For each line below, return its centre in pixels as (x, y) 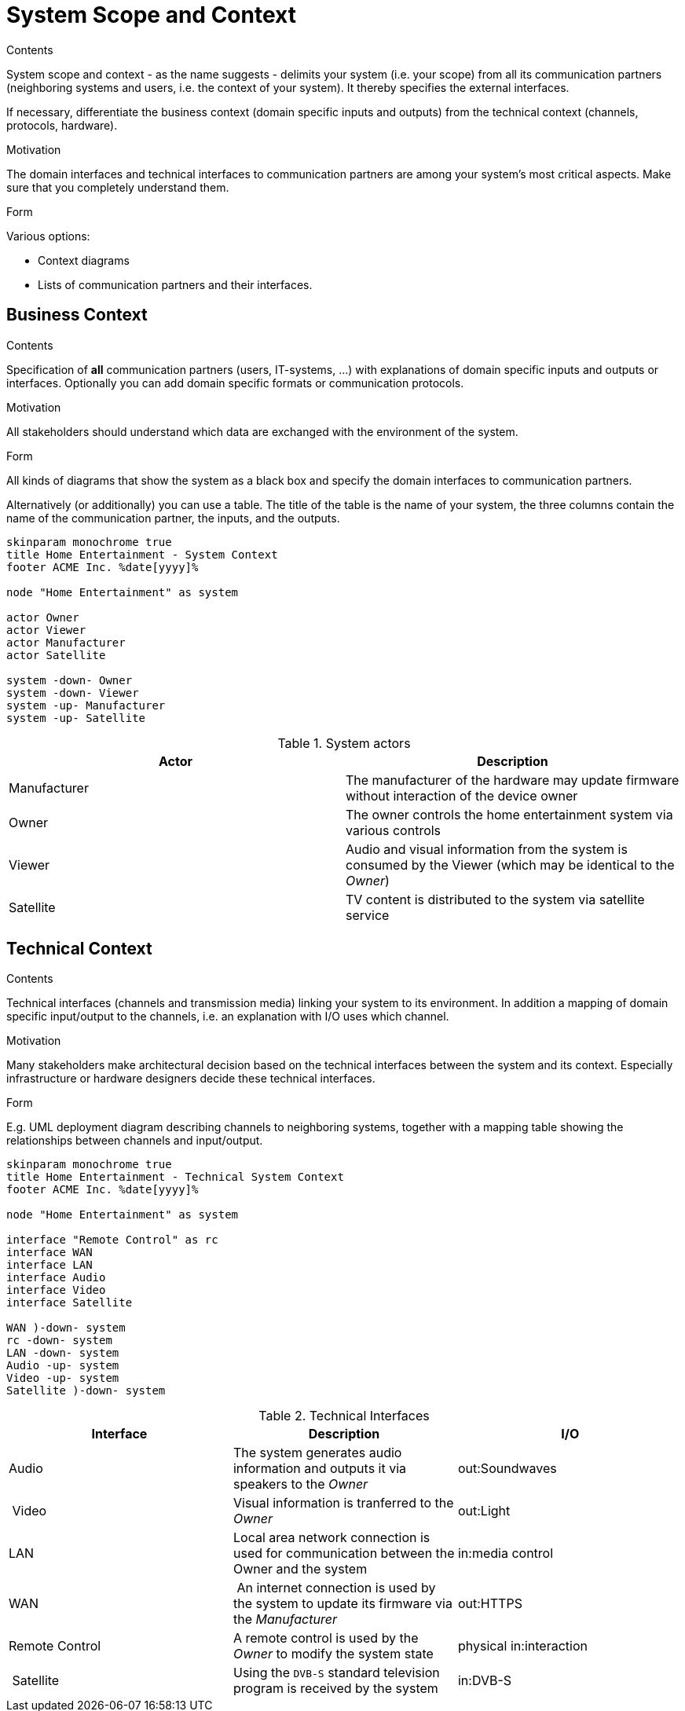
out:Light (484, 1511)
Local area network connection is (332, 1538)
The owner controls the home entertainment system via (509, 814)
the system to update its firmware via (342, 1604)
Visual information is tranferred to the (343, 1503)
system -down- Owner (70, 680)
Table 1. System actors (344, 743)
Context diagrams (84, 260)
